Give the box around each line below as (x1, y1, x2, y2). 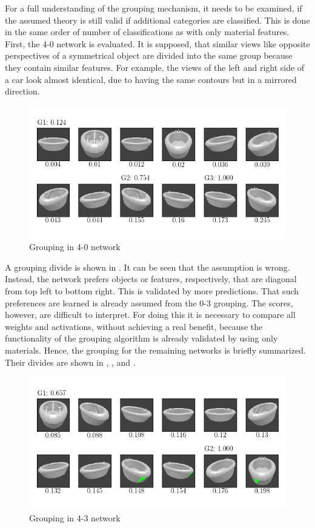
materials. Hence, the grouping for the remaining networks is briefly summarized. (5, 343, 306, 356)
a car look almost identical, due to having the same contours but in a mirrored (5, 73, 297, 85)
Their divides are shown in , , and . (5, 355, 136, 368)
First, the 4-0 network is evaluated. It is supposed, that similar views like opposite (5, 37, 310, 50)
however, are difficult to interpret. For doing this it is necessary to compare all (5, 308, 296, 321)
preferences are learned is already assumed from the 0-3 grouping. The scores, (5, 296, 293, 309)
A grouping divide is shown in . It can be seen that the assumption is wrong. (5, 260, 290, 273)
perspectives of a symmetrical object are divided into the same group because (5, 49, 293, 62)
